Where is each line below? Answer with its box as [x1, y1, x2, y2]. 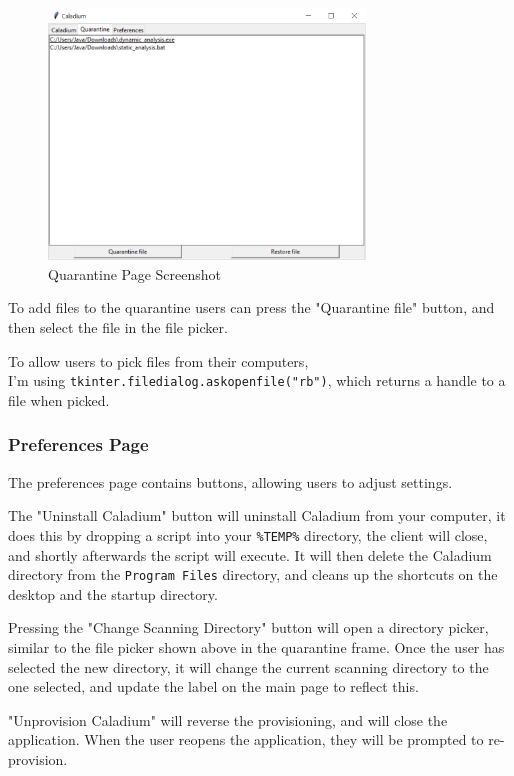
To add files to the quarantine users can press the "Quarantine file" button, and [8, 297, 495, 318]
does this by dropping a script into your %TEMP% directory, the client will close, [8, 524, 488, 545]
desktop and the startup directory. [8, 583, 218, 604]
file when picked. [8, 389, 110, 410]
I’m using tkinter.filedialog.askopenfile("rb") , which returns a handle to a [8, 370, 506, 391]
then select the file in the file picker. [8, 317, 228, 338]
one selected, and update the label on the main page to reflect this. [8, 676, 419, 697]
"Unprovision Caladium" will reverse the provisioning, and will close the [8, 709, 448, 730]
